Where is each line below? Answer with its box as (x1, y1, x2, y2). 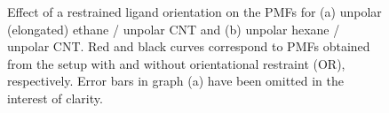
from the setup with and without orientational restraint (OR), (7, 54, 345, 72)
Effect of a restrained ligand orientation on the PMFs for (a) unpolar (7, 3, 382, 20)
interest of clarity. (7, 88, 103, 107)
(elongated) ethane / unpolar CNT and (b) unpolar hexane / (7, 19, 340, 38)
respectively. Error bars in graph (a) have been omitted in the (7, 72, 344, 90)
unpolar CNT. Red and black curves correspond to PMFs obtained (7, 37, 370, 56)
